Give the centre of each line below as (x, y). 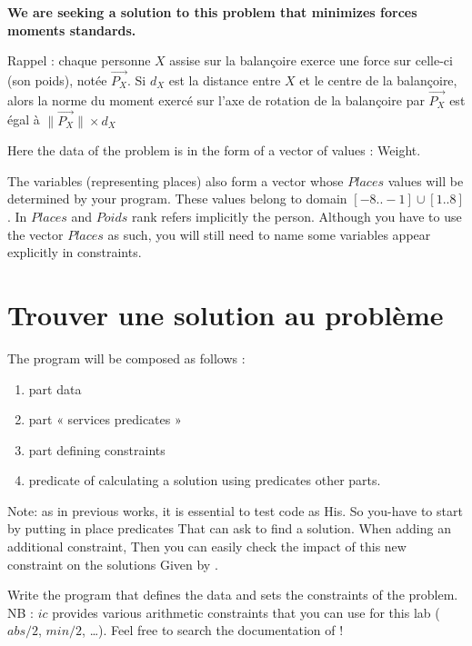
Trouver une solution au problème (226, 314)
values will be (426, 180)
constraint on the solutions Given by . (113, 564)
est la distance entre (225, 80)
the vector (35, 234)
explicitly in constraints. (75, 252)
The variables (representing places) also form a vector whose (176, 180)
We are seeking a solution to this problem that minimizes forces (212, 12)
